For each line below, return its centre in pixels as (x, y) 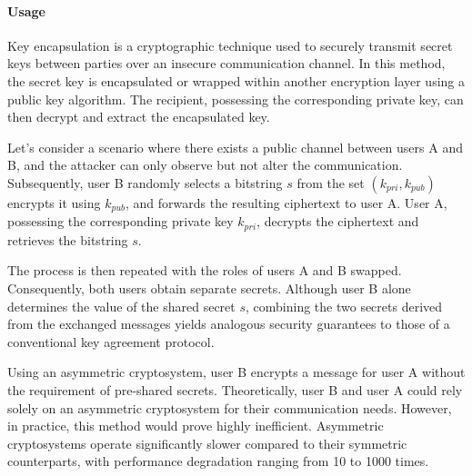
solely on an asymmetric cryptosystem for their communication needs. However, (230, 407)
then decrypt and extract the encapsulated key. (139, 117)
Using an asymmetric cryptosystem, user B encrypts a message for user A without (236, 372)
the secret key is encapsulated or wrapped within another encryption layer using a (236, 80)
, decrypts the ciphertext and (338, 221)
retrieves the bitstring (68, 239)
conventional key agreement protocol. (111, 341)
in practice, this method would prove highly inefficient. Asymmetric (196, 426)
